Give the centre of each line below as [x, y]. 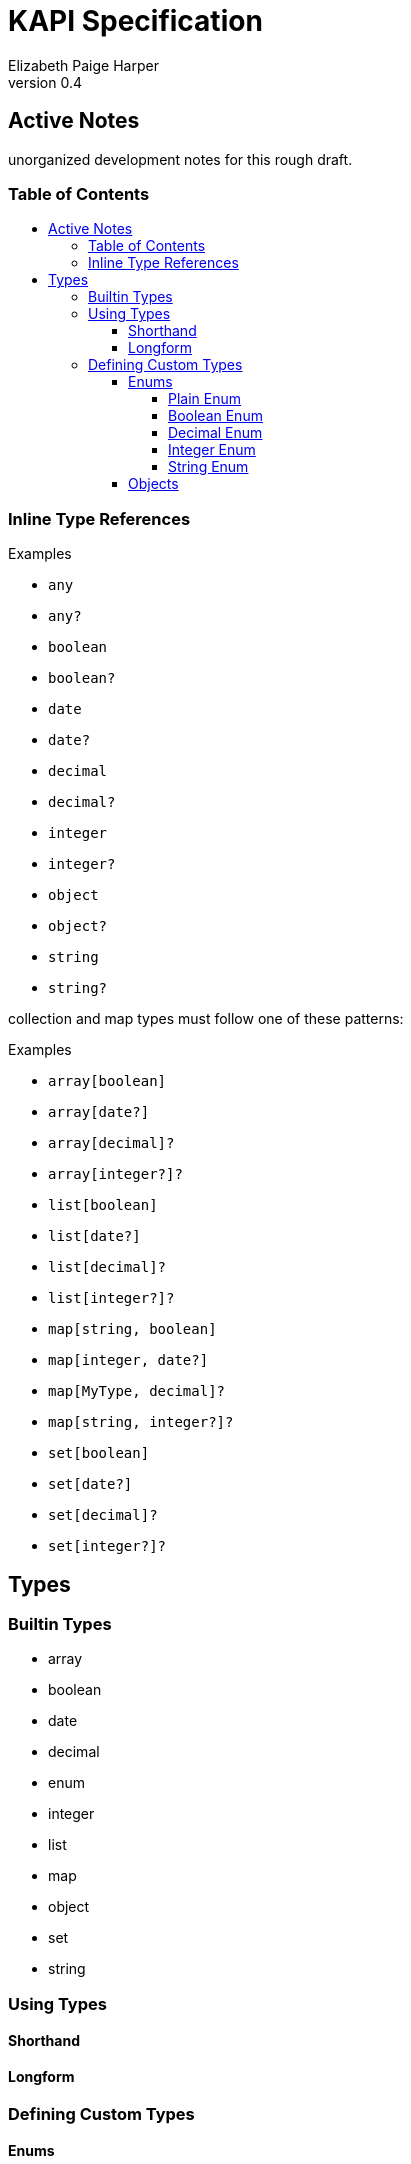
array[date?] [99, 1112]
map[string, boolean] [132, 1329]
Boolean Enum [215, 416]
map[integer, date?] [128, 1360]
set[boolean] [99, 1453]
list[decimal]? [107, 1267]
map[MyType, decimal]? [137, 1391]
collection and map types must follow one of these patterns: [206, 1019]
